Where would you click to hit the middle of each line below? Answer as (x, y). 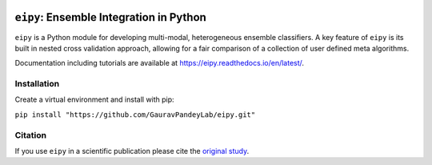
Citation (31, 135)
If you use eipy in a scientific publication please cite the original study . (132, 151)
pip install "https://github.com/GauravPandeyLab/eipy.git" (135, 115)
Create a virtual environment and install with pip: (95, 99)
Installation (37, 84)
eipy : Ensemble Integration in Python (111, 17)
